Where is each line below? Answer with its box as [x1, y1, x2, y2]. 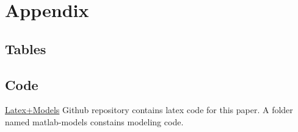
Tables [5, 39, 46, 58]
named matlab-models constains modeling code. [5, 115, 184, 128]
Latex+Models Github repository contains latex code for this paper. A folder [5, 103, 293, 116]
